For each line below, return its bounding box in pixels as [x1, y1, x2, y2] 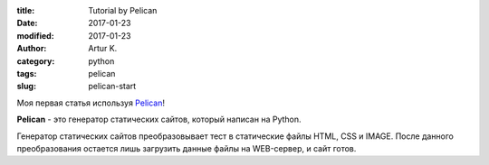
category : [16, 55, 55, 67]
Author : [16, 43, 47, 54]
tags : [16, 68, 37, 78]
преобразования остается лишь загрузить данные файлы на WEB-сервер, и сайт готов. [16, 142, 357, 153]
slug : [16, 81, 36, 92]
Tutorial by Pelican [88, 5, 158, 15]
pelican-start [88, 81, 137, 92]
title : [16, 5, 35, 15]
